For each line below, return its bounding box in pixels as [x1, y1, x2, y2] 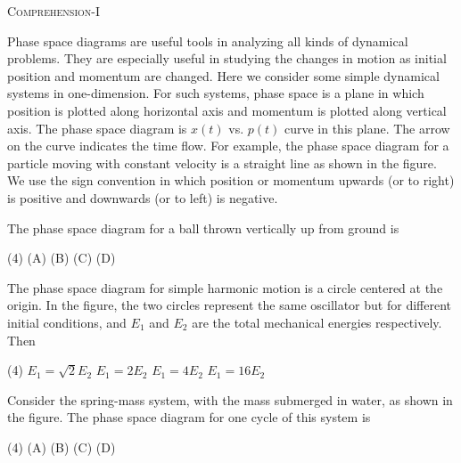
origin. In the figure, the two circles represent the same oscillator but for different [7, 296, 451, 314]
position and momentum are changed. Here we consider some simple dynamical [7, 66, 440, 85]
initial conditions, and [7, 313, 127, 331]
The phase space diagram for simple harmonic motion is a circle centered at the [7, 278, 443, 296]
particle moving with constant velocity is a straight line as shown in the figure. [7, 153, 437, 172]
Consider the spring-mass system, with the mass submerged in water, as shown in [7, 390, 453, 409]
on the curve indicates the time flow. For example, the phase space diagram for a [7, 136, 449, 155]
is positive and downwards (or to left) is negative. [7, 188, 278, 207]
